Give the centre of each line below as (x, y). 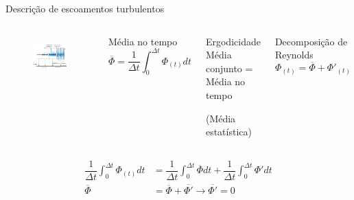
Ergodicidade (233, 41)
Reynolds (294, 55)
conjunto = (229, 68)
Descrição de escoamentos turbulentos (85, 8)
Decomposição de (311, 41)
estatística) (228, 132)
